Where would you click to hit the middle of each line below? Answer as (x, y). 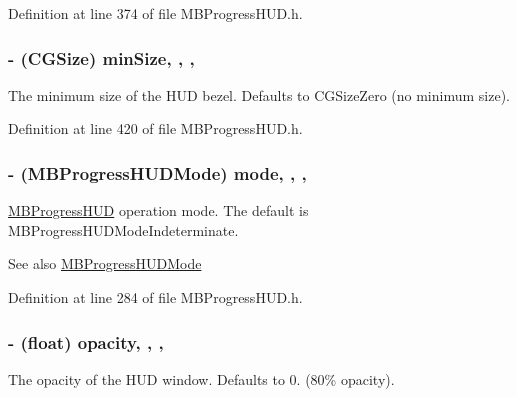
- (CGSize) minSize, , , (101, 57)
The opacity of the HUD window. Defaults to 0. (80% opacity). (201, 378)
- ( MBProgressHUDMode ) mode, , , (157, 172)
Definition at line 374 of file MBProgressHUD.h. (155, 13)
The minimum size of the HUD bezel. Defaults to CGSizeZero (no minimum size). (259, 94)
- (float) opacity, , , (86, 341)
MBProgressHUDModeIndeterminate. (123, 229)
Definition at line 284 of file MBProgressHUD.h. (155, 297)
